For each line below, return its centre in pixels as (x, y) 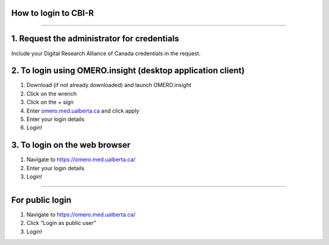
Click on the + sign (50, 102)
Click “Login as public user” (62, 223)
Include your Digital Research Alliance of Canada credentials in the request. (106, 53)
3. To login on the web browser (71, 145)
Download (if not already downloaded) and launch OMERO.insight (109, 85)
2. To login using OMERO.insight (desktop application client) (128, 71)
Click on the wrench (52, 94)
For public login (41, 200)
